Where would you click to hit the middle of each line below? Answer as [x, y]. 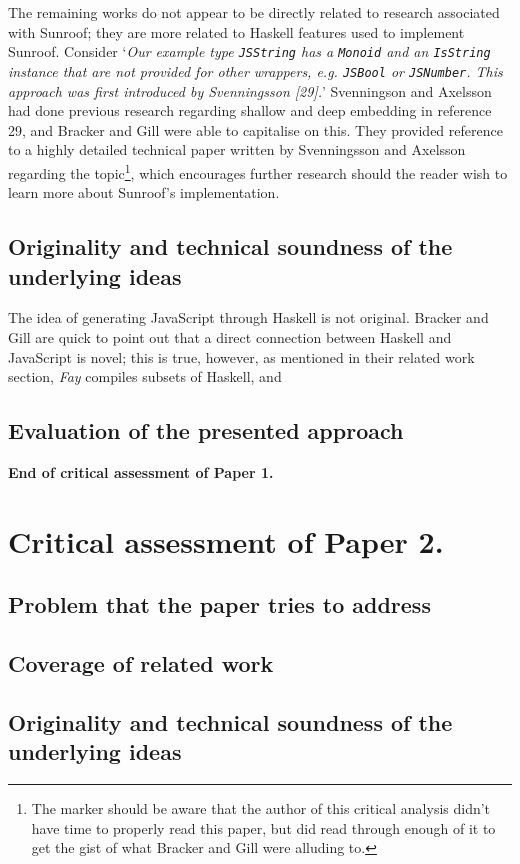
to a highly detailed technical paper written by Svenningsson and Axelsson [237, 149]
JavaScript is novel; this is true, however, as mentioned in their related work [241, 356]
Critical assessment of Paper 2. [226, 540]
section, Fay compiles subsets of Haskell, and [145, 376]
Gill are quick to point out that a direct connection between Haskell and [230, 336]
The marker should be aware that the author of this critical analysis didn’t [261, 808]
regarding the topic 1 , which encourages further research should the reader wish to [258, 171]
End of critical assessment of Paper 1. [141, 471]
